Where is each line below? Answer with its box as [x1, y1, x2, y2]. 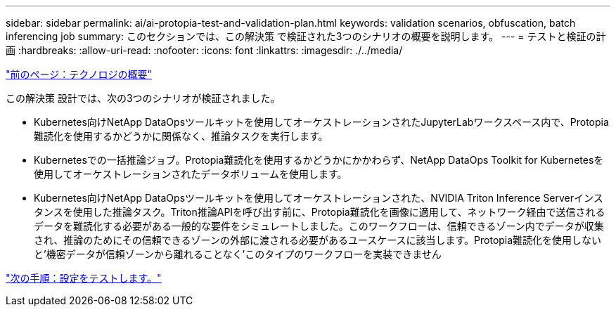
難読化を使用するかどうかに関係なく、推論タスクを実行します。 [34, 130, 328, 142]
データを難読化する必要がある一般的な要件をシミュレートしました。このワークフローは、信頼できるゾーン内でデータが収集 [34, 220, 604, 232]
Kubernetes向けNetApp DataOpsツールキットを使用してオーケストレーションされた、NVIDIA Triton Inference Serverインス [34, 192, 603, 204]
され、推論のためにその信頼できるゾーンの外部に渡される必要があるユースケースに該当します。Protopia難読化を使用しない [34, 234, 602, 246]
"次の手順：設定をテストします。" [6, 272, 162, 284]
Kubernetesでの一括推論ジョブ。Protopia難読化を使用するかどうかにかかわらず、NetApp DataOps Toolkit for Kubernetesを [34, 154, 604, 166]
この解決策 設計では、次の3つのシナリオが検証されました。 [6, 92, 281, 104]
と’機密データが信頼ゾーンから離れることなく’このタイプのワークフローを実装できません [34, 248, 442, 260]
